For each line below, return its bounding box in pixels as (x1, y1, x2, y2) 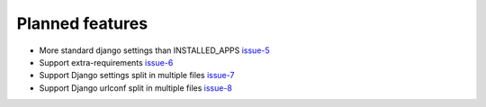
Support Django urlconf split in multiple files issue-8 (39, 82, 233, 94)
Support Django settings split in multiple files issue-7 (39, 70, 235, 81)
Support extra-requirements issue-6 (39, 57, 174, 67)
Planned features (16, 13, 148, 33)
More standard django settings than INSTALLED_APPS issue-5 (39, 45, 270, 56)
